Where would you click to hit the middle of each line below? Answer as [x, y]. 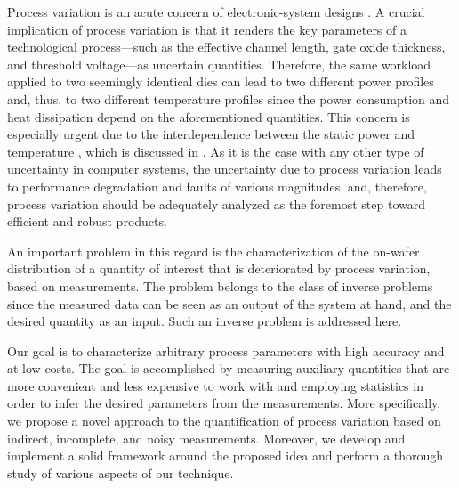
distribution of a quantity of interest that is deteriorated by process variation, [219, 268]
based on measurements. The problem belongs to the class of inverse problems [220, 285]
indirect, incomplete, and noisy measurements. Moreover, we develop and [206, 438]
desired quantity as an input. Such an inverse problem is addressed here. [205, 321]
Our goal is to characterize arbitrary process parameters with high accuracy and [226, 350]
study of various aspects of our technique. [121, 472]
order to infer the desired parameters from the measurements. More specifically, [224, 403]
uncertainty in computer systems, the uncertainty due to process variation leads [225, 169]
